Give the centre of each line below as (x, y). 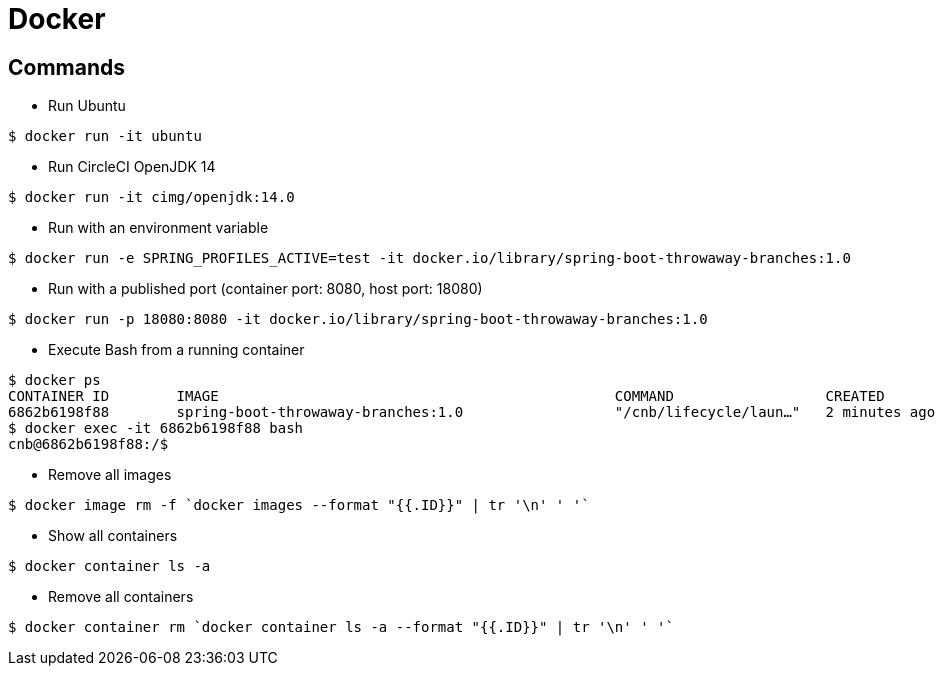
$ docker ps (54, 380)
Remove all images (110, 475)
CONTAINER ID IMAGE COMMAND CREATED (446, 396)
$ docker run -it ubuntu (105, 136)
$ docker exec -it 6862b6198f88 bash (156, 428)
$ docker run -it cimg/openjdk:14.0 (151, 197)
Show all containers (113, 536)
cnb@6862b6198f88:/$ (88, 444)
